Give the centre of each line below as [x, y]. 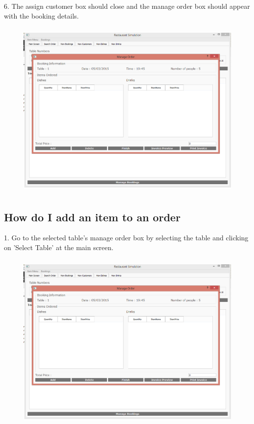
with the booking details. [41, 15]
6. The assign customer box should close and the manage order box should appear [127, 6]
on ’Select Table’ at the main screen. [59, 247]
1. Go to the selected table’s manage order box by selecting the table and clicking [126, 238]
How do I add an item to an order [92, 217]
